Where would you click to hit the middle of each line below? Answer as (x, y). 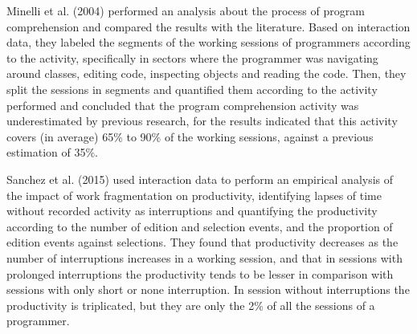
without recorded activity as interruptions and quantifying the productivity (192, 211)
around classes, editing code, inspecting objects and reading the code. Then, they (206, 73)
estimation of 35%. (53, 152)
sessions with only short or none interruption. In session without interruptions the (208, 289)
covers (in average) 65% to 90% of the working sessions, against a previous (190, 136)
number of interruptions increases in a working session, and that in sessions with (204, 257)
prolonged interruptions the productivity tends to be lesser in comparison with (200, 273)
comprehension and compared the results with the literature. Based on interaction (208, 26)
